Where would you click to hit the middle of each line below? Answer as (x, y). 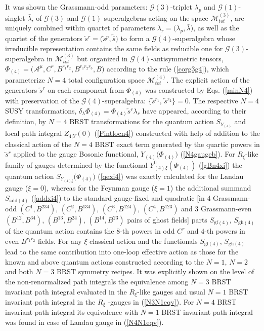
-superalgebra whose (204, 38)
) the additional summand (211, 187)
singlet (15, 17)
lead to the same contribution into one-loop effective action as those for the (122, 252)
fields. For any (60, 241)
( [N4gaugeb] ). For (208, 154)
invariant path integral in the (50, 301)
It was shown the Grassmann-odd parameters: (76, 7)
